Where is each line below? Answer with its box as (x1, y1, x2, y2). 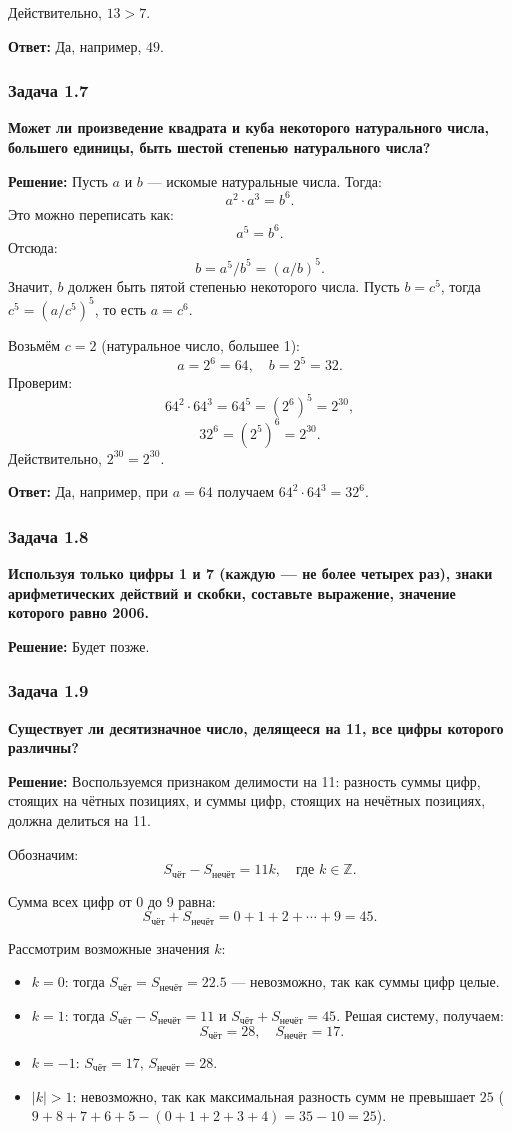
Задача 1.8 (8, 523, 89, 548)
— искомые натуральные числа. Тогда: (147, 170, 382, 191)
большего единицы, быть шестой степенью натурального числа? (8, 137, 431, 157)
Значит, (8, 275, 53, 296)
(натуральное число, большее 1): (101, 334, 301, 355)
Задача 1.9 (8, 678, 89, 703)
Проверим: (8, 372, 73, 393)
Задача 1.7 (8, 78, 89, 103)
